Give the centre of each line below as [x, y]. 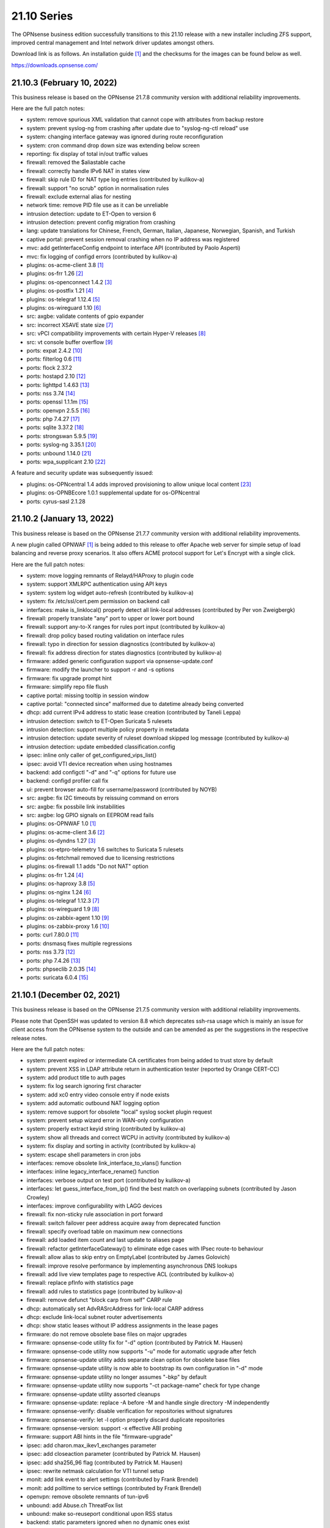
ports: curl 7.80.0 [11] [53, 935]
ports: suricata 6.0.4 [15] [57, 977]
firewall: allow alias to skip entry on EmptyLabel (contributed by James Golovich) [128, 1257]
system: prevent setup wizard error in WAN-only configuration [105, 1120]
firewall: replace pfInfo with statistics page [80, 1283]
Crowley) [38, 1197]
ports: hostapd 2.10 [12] [56, 376]
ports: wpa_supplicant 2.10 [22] [66, 462]
